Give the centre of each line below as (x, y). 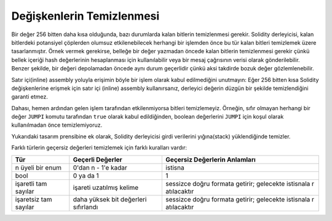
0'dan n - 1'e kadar (100, 167)
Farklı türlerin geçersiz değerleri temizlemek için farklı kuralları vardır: (99, 148)
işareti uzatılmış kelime (106, 187)
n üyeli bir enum (38, 167)
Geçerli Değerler (97, 159)
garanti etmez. (30, 97)
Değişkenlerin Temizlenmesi (85, 16)
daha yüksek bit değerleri (110, 199)
